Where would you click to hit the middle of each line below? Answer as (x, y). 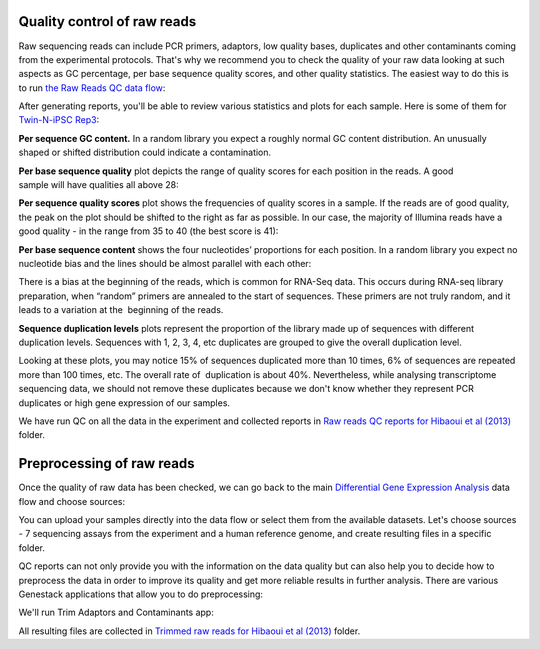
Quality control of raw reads (107, 21)
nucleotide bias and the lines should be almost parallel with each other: (165, 263)
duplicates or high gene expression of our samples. (124, 402)
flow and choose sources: (71, 501)
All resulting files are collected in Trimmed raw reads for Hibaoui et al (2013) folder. (189, 631)
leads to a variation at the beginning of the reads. (121, 310)
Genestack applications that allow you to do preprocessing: (141, 594)
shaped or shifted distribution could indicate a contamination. (145, 152)
